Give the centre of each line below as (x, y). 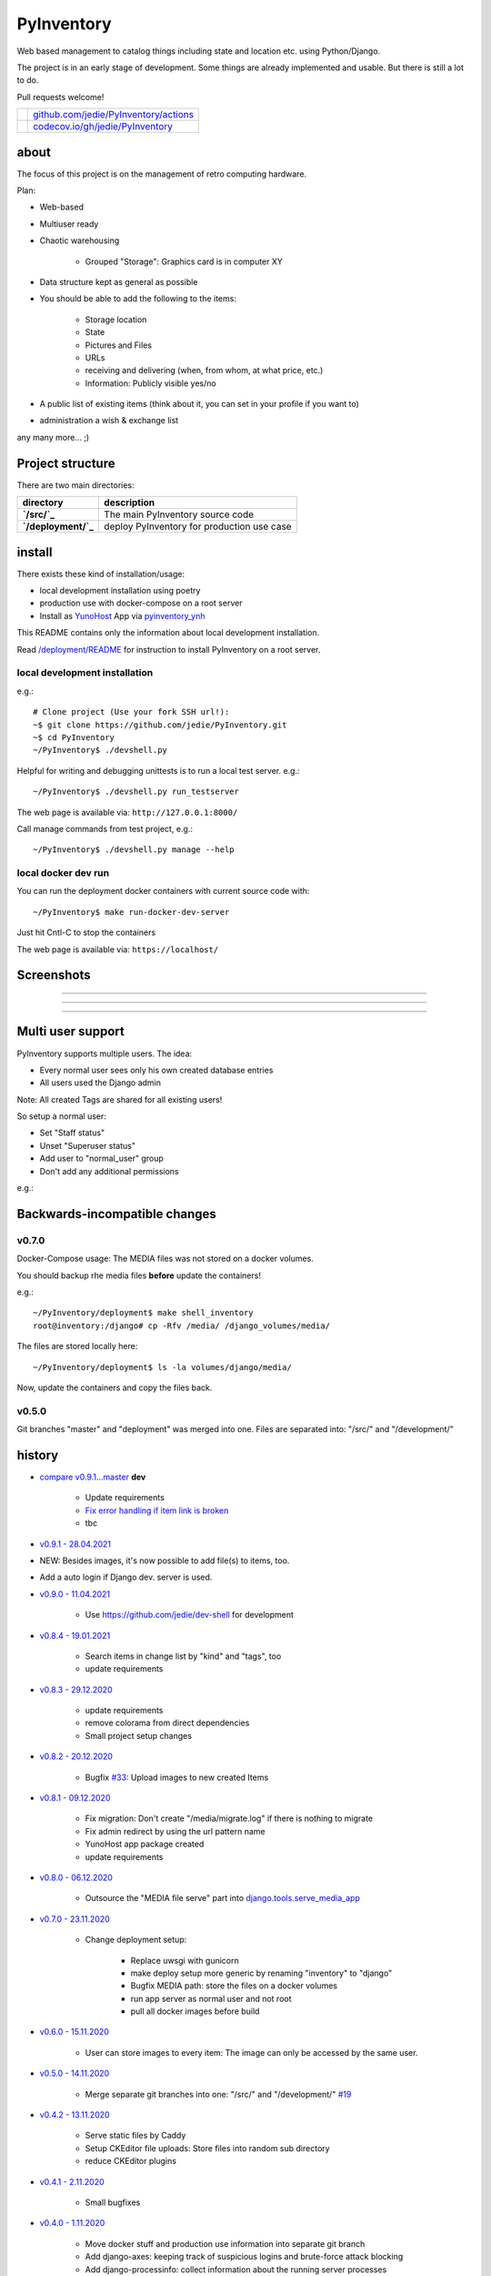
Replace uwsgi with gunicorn (185, 1960)
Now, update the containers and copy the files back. (115, 1387)
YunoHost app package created (145, 1844)
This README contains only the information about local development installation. (168, 633)
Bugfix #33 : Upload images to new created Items (177, 1777)
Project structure (66, 463)
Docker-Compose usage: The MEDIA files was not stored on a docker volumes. (165, 1259)
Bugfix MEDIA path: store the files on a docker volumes (234, 1986)
